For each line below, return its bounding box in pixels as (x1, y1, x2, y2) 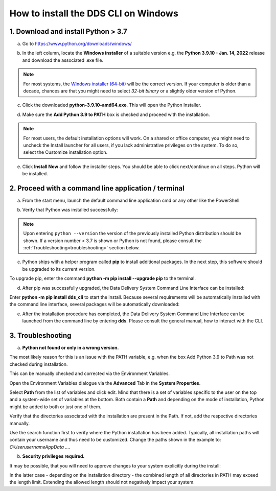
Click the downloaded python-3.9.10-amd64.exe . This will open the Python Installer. (22, 102, 201, 108)
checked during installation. (9, 361, 68, 367)
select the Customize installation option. (23, 149, 108, 155)
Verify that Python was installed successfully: (22, 207, 119, 213)
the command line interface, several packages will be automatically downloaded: (9, 301, 180, 308)
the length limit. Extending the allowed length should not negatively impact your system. (9, 479, 195, 485)
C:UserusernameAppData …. (9, 443, 71, 450)
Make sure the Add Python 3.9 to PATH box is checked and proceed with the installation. (22, 111, 210, 118)
